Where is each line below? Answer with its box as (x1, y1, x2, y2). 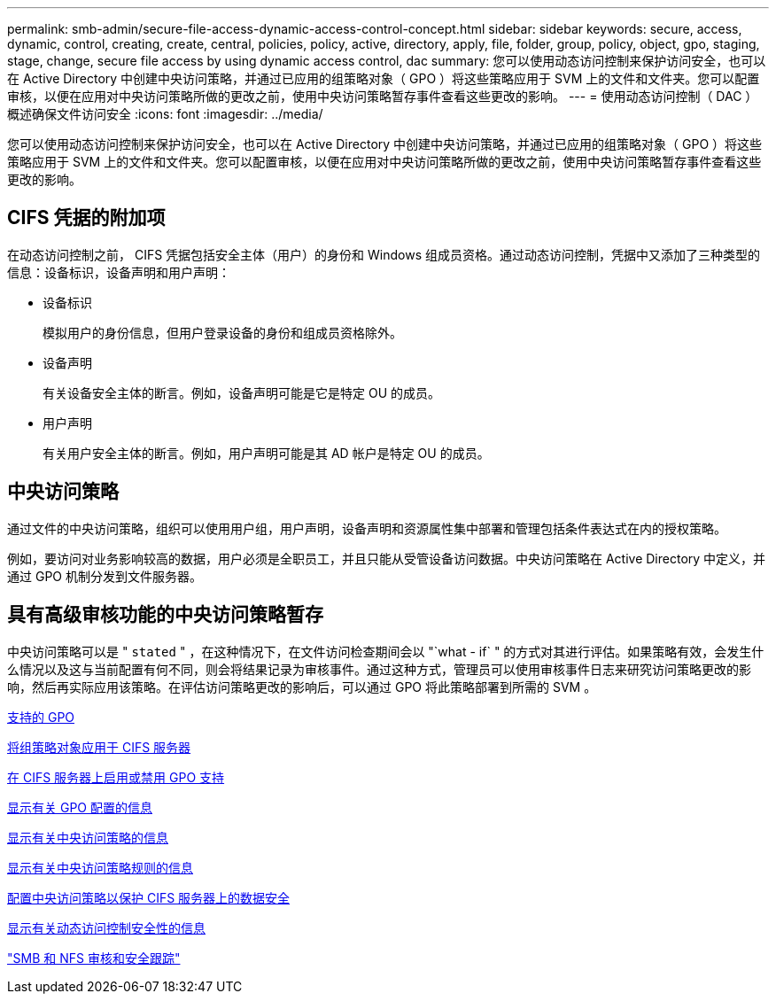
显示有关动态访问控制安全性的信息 (7, 920, 206, 935)
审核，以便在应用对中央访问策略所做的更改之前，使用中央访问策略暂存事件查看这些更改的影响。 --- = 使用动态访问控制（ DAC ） (7, 89, 758, 104)
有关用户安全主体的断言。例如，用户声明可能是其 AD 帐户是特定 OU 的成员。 (43, 445, 490, 461)
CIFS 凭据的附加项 (7, 206, 166, 229)
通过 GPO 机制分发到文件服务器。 (7, 568, 202, 584)
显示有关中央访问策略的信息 (7, 829, 168, 845)
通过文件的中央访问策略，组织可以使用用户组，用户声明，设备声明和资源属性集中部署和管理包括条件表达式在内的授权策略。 (7, 520, 726, 536)
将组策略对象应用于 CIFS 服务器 (7, 739, 191, 755)
